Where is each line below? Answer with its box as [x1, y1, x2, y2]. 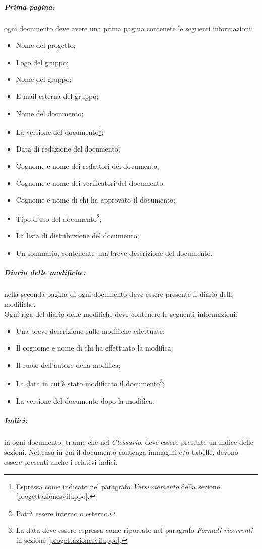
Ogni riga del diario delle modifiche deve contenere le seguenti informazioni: [4, 308, 238, 319]
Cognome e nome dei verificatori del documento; [16, 177, 165, 188]
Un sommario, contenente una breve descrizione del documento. [16, 247, 213, 258]
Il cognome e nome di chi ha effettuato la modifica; [16, 342, 173, 353]
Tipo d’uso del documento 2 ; [16, 212, 102, 224]
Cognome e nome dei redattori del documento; [16, 160, 159, 171]
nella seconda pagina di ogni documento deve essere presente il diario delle [4, 288, 234, 299]
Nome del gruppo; [16, 74, 72, 84]
